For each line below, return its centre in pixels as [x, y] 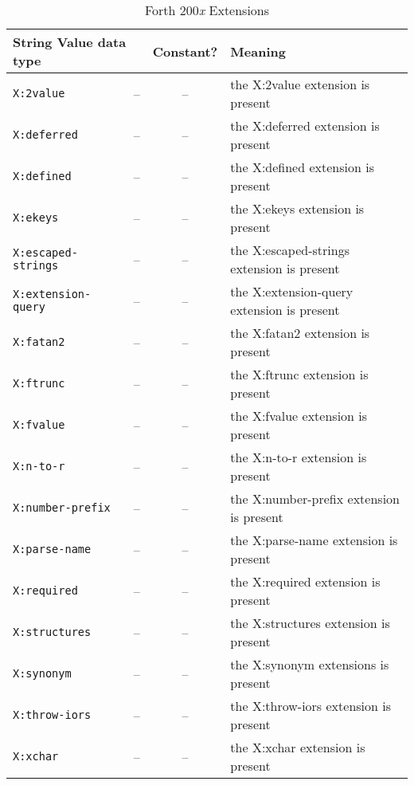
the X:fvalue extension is [299, 416]
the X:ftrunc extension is [299, 374]
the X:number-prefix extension [315, 498]
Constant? [185, 51]
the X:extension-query [292, 291]
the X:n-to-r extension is [299, 457]
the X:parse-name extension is [314, 540]
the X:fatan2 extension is [300, 333]
